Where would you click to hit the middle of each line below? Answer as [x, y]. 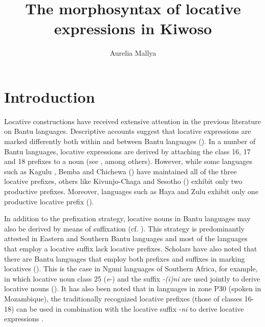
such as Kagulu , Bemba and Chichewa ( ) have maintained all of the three [120, 171]
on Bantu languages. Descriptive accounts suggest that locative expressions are [128, 131]
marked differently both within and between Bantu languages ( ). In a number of [130, 141]
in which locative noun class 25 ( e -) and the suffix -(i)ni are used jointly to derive [132, 278]
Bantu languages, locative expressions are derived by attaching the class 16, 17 [127, 151]
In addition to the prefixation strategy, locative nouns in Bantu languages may [127, 218]
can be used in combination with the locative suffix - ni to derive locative [130, 308]
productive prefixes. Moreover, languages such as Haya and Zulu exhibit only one [131, 191]
